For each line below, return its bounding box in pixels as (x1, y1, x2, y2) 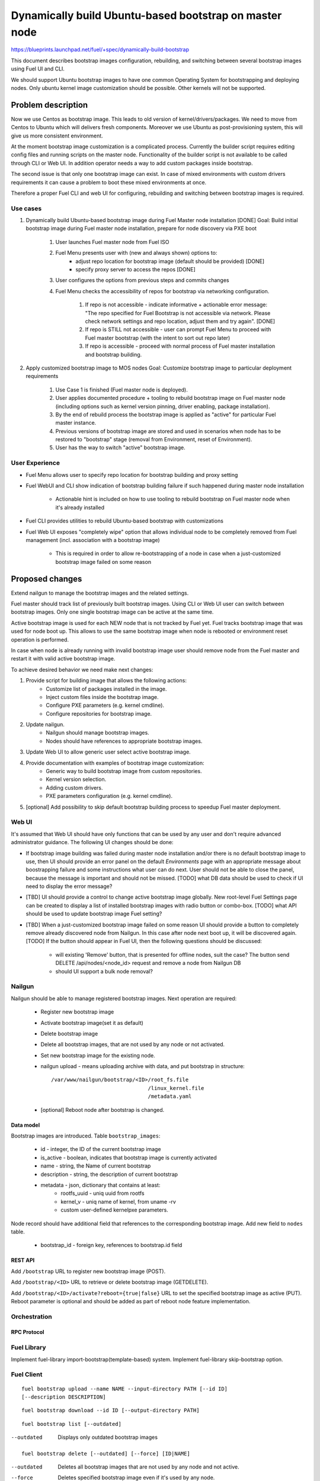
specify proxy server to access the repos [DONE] (75, 266, 196, 273)
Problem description (11, 100, 88, 110)
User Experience (11, 459, 60, 467)
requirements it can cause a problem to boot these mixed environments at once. (11, 178, 207, 186)
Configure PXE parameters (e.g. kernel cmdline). (46, 702, 165, 709)
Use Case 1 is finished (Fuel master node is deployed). (55, 386, 188, 393)
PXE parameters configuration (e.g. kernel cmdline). (46, 793, 173, 800)
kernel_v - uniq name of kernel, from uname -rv (60, 1198, 176, 1205)
